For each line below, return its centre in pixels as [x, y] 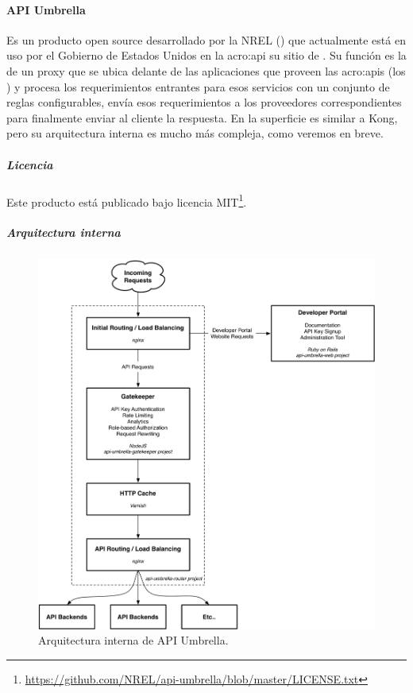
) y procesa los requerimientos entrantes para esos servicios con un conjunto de [198, 86]
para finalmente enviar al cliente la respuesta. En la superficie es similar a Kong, [202, 117]
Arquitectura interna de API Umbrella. [133, 640]
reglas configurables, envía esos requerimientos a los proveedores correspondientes [204, 102]
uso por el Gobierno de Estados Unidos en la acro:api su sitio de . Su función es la [206, 55]
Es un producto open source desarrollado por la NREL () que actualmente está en [206, 39]
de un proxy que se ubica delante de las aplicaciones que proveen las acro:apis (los [206, 70]
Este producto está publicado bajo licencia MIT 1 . [127, 200]
